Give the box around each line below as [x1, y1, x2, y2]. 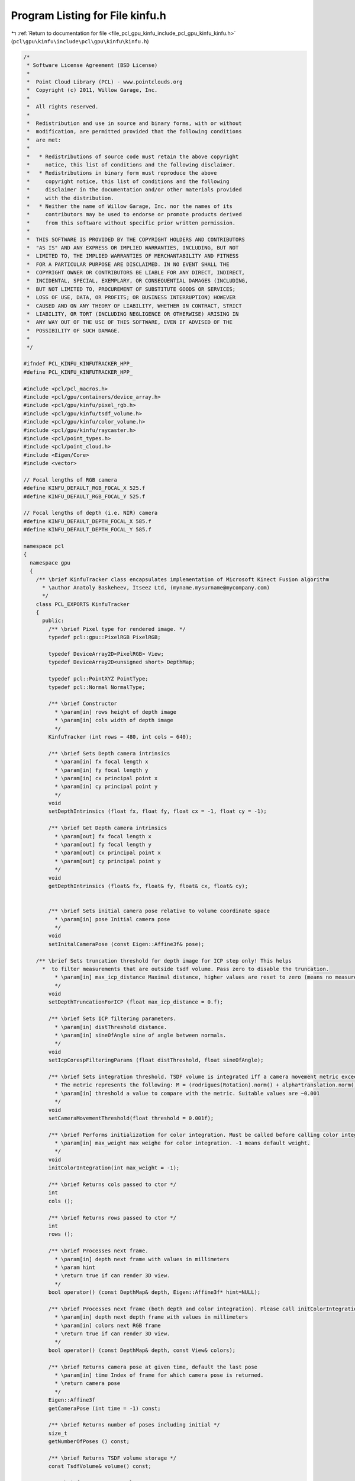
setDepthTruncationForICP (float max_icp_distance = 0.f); [48, 999, 224, 1005]
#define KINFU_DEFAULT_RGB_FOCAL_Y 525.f [23, 493, 146, 500]
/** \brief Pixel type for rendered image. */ [48, 626, 186, 632]
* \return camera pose [54, 1380, 121, 1387]
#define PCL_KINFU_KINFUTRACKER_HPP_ [23, 368, 133, 376]
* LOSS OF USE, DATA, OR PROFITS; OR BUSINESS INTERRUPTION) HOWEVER [27, 294, 236, 301]
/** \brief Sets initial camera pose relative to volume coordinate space [48, 908, 270, 915]
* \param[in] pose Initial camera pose [54, 916, 170, 922]
